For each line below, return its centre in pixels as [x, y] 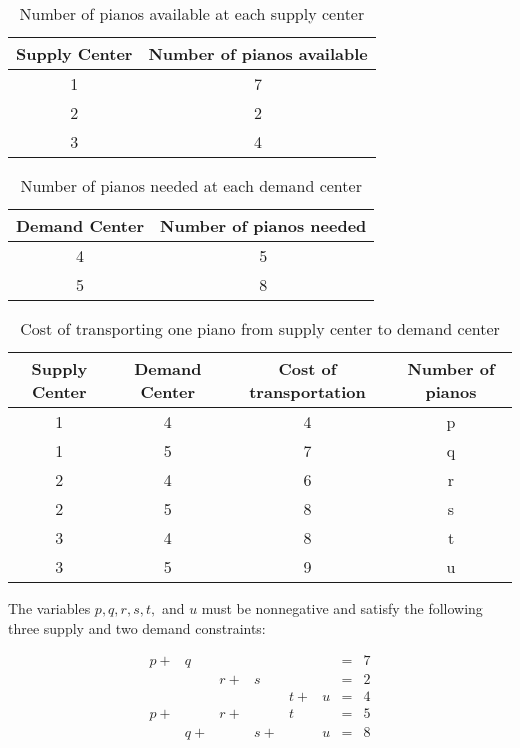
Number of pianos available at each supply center [192, 13]
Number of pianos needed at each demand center [191, 185]
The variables [49, 608]
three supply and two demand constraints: [137, 627]
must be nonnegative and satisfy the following [342, 608]
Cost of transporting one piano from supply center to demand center [260, 328]
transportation [307, 391]
